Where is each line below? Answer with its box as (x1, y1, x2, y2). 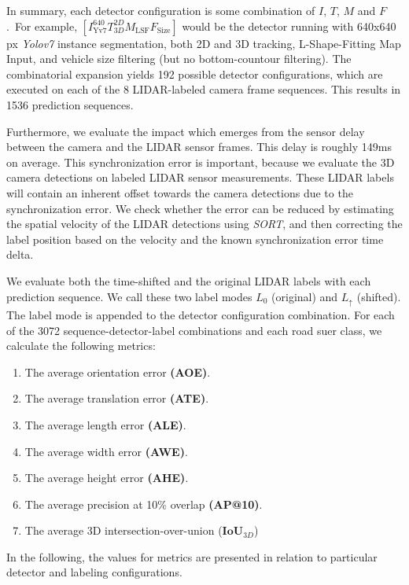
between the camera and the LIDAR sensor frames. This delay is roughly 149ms (6, 138, 392, 155)
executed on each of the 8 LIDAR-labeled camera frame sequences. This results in (6, 81, 401, 97)
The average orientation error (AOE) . (24, 363, 211, 380)
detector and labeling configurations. (6, 564, 182, 580)
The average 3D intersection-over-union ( (24, 522, 223, 539)
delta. (6, 246, 34, 263)
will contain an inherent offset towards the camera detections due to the (6, 184, 353, 201)
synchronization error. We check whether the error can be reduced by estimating (6, 200, 394, 216)
